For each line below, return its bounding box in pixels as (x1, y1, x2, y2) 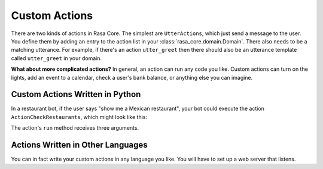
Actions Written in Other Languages (11, 140, 148, 150)
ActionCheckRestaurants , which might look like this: (11, 113, 148, 120)
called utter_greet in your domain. (11, 54, 102, 62)
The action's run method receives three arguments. (11, 124, 139, 132)
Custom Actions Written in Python (11, 89, 141, 99)
